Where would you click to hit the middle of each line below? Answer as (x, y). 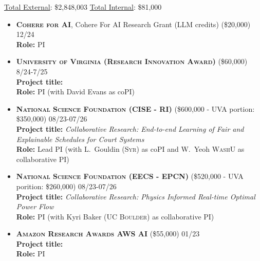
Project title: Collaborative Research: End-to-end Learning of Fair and (130, 128)
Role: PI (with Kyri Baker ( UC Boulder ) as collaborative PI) (115, 216)
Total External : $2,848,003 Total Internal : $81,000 (83, 7)
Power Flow (35, 206)
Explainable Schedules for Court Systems (80, 139)
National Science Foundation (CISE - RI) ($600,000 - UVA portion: (135, 108)
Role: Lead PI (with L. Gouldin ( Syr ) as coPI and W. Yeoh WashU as (130, 149)
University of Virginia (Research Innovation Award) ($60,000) (132, 61)
